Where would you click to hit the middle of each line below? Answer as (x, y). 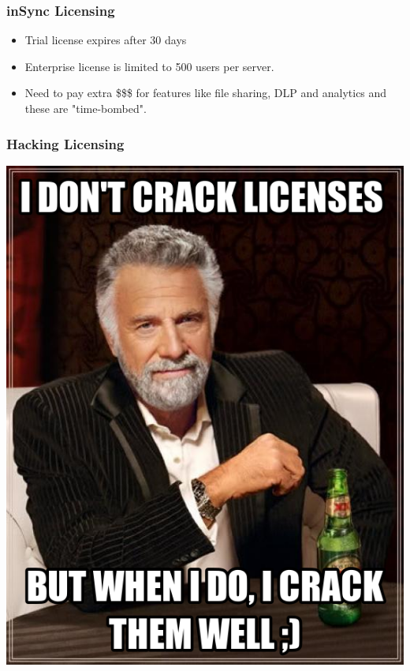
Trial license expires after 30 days (106, 40)
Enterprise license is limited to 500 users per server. (149, 66)
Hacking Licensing (65, 143)
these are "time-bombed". (86, 108)
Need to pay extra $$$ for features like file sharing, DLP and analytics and (206, 93)
